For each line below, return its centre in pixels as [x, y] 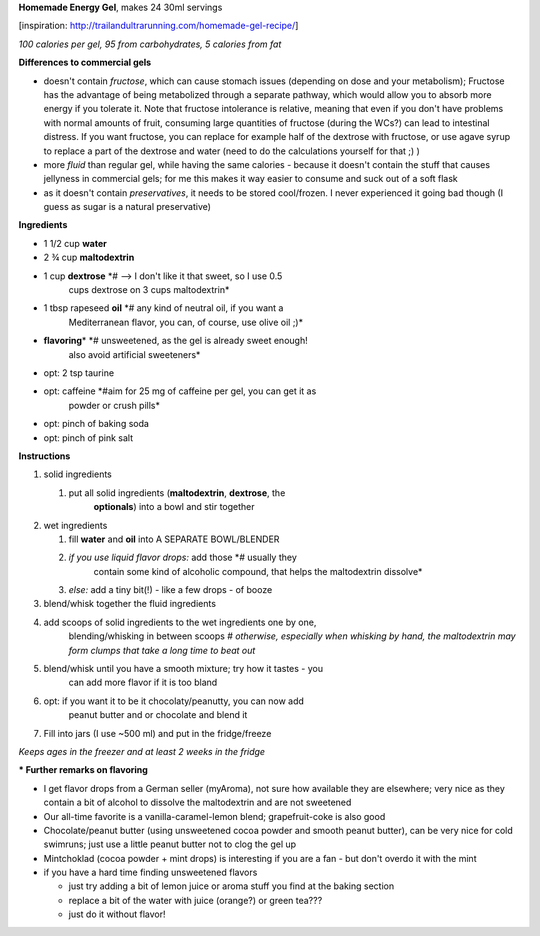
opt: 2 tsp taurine [79, 372]
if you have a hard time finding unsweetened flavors [150, 872]
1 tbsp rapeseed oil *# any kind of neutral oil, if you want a [163, 308]
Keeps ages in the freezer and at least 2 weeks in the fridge [141, 751]
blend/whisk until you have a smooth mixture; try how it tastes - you [183, 669]
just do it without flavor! [117, 914]
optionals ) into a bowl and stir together [174, 507]
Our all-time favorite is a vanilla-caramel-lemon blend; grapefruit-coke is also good [214, 816]
